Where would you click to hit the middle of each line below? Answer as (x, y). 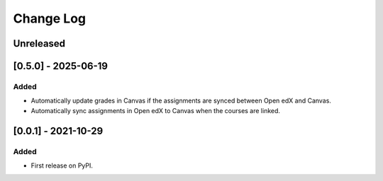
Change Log (50, 18)
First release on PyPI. (62, 165)
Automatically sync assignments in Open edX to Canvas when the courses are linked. (155, 110)
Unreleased (39, 43)
